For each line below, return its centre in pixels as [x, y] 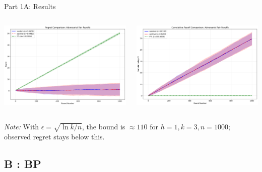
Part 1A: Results [30, 6]
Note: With [22, 127]
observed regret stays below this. [54, 136]
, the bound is [104, 127]
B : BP [23, 163]
